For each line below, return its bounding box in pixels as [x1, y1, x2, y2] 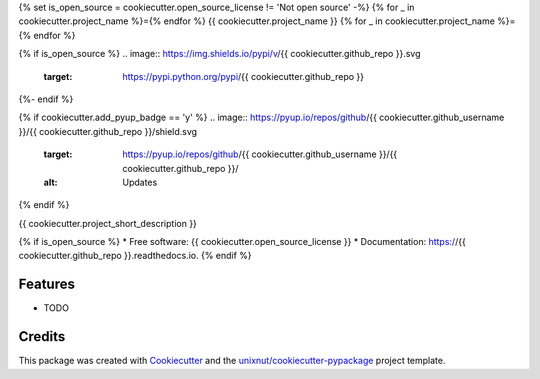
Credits [18, 328, 66, 345]
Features [18, 276, 75, 293]
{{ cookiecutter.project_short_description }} [18, 217, 197, 229]
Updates [122, 176, 158, 188]
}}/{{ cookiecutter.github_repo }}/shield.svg [18, 125, 198, 137]
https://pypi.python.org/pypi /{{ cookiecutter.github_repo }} [122, 70, 365, 82]
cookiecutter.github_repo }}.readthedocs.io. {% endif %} [18, 250, 252, 262]
